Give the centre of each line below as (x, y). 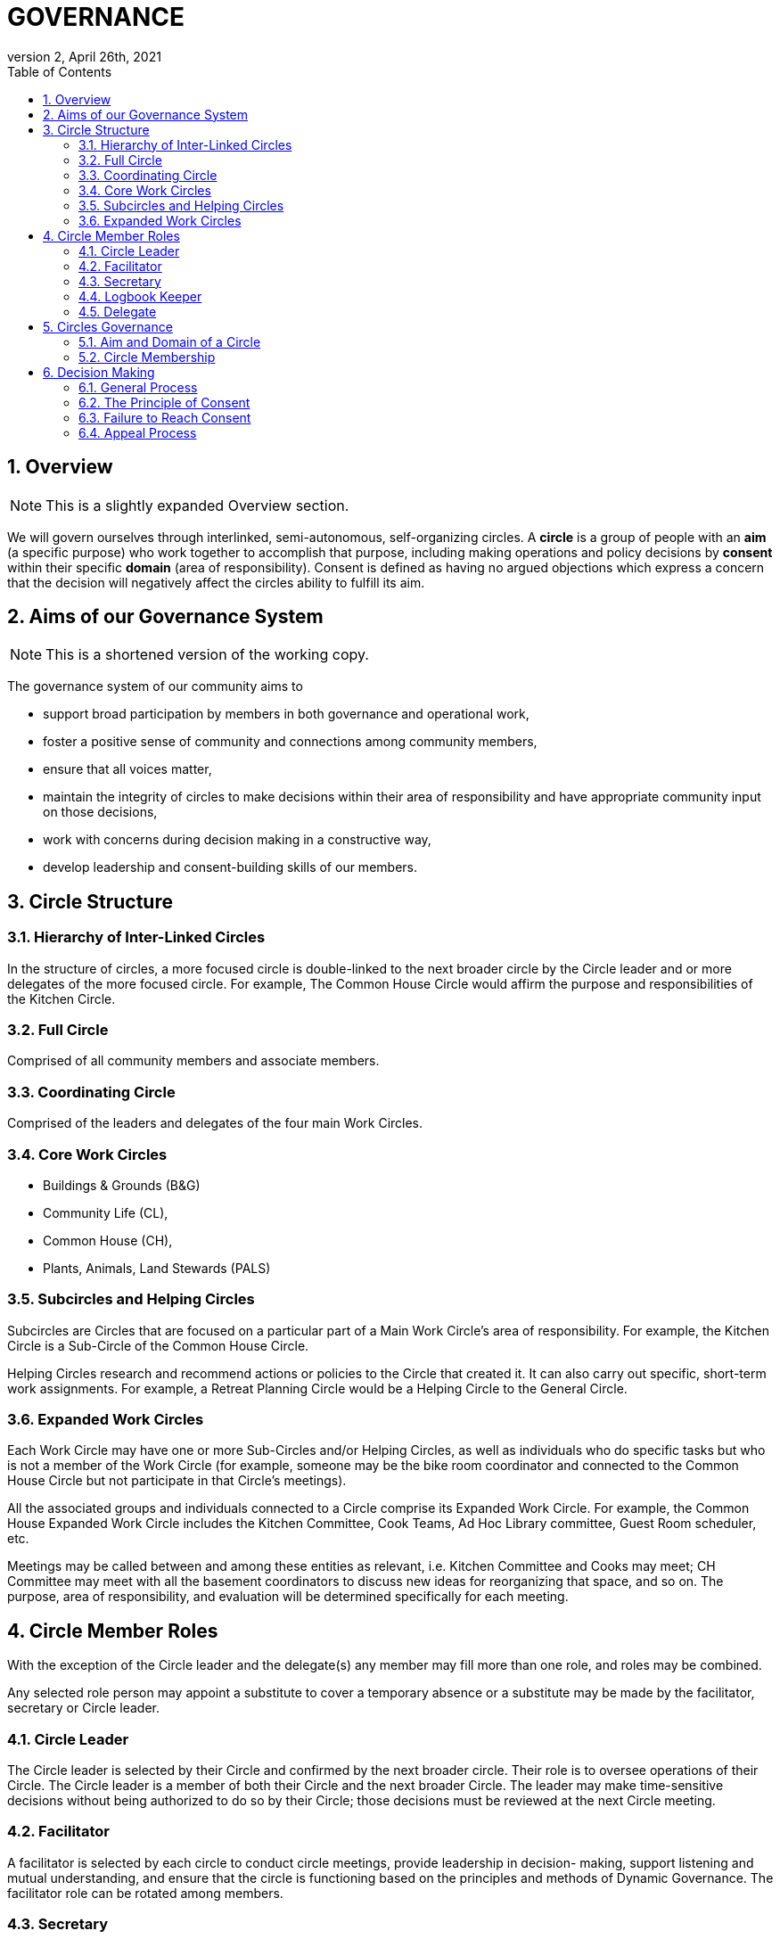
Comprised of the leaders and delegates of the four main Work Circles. (215, 1123)
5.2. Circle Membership (147, 357)
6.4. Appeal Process (138, 432)
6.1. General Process (138, 387)
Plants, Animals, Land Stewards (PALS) (157, 1268)
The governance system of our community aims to (155, 686)
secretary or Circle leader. (84, 1708)
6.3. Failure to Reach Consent (165, 417)
